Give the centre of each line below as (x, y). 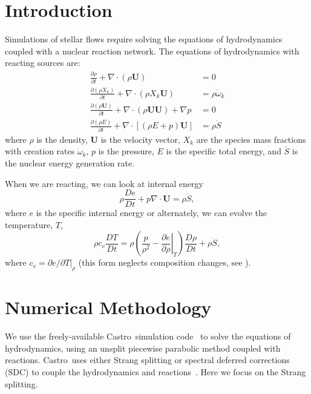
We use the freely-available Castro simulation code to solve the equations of (148, 336)
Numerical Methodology (108, 307)
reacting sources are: (43, 63)
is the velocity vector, (140, 139)
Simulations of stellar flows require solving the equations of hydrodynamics (144, 39)
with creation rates (40, 151)
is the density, (62, 139)
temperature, (29, 224)
